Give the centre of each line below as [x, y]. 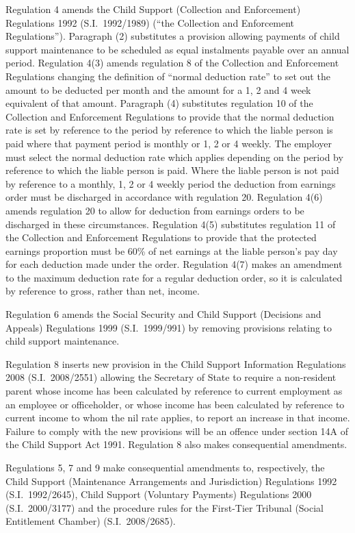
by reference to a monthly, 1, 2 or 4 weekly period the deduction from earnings [171, 183]
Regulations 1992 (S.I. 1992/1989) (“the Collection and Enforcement [150, 22]
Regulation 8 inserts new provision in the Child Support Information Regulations [176, 363]
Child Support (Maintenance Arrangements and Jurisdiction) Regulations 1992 [171, 481]
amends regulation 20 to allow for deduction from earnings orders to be [155, 210]
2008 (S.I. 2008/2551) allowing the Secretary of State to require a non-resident [171, 377]
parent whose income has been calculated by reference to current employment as [174, 391]
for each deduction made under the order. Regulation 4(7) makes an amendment [174, 264]
